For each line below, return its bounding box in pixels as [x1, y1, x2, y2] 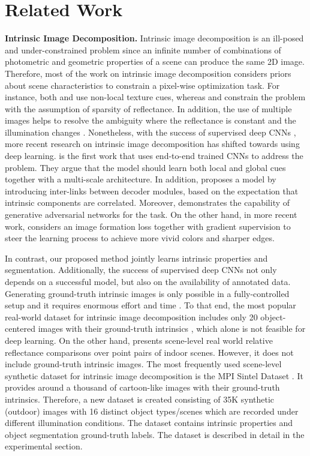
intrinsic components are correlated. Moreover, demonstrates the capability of [5, 196, 290, 209]
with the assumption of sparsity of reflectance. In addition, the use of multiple [5, 102, 292, 115]
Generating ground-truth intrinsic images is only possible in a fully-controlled [5, 287, 290, 299]
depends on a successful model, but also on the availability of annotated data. [5, 275, 291, 287]
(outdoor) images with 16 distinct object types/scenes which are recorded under [5, 404, 299, 417]
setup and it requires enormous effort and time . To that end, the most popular [5, 299, 296, 311]
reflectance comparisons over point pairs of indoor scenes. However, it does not [5, 346, 294, 358]
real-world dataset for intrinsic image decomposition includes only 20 [5, 310, 258, 323]
